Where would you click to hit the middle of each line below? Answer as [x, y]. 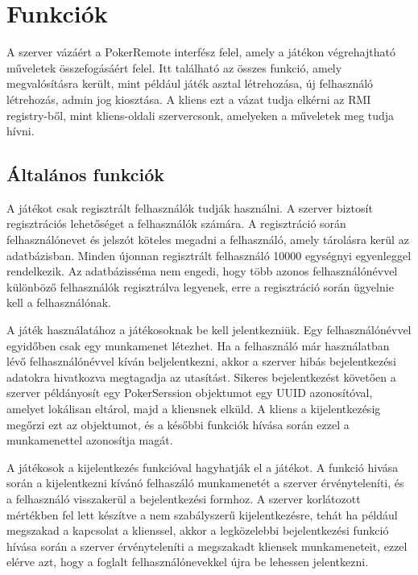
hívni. [21, 131]
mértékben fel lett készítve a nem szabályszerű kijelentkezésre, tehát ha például [202, 514]
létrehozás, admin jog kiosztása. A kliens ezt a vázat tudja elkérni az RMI [189, 99]
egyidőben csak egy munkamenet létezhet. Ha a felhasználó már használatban [198, 345]
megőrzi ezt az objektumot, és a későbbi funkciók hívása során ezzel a [178, 424]
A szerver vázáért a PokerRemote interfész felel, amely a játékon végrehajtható [201, 52]
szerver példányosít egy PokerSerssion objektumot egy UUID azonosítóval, [190, 393]
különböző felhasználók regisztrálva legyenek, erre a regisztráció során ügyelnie [200, 286]
